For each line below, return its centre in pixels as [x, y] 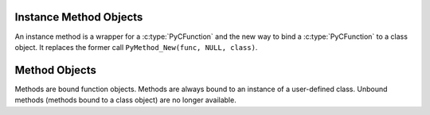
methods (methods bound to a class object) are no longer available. [125, 100]
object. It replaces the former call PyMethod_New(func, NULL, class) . [136, 47]
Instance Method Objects [79, 17]
